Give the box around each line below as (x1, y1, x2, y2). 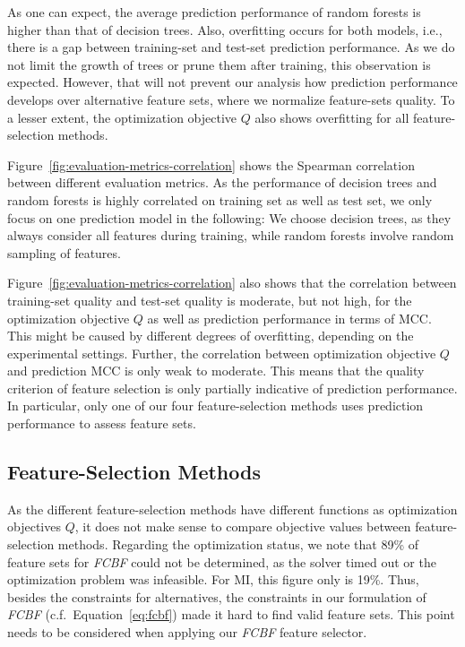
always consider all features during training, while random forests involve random (7, 226, 454, 245)
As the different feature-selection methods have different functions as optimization (7, 499, 458, 518)
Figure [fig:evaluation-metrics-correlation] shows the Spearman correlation (7, 155, 415, 174)
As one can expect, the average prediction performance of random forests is (7, 3, 421, 21)
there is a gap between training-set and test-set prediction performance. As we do (7, 38, 455, 56)
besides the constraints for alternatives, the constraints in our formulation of (7, 587, 426, 606)
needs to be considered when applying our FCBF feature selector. (7, 623, 367, 642)
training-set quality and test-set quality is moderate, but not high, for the (7, 290, 412, 309)
